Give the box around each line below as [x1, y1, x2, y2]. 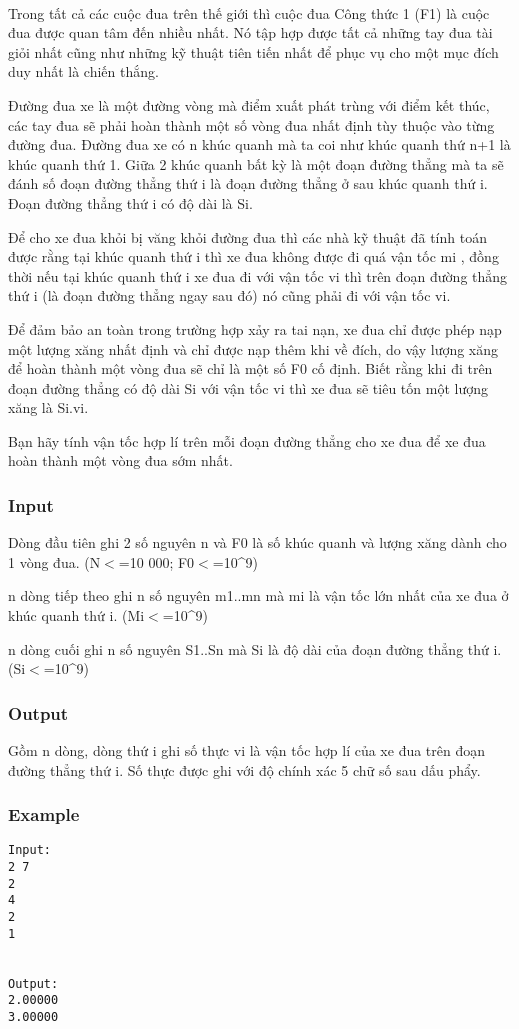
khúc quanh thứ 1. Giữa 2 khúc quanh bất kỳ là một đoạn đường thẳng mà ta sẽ [8, 153, 504, 174]
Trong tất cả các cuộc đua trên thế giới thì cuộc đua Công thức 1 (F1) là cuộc [8, 2, 490, 23]
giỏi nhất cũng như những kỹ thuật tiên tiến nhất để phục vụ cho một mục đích [8, 41, 499, 62]
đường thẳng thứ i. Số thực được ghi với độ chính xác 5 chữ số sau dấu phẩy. [8, 759, 481, 780]
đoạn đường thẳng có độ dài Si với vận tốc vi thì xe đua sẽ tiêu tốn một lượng [8, 377, 488, 398]
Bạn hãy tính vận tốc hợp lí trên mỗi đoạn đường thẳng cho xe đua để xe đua [8, 430, 486, 451]
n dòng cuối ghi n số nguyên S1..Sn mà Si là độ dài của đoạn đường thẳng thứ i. [8, 638, 502, 659]
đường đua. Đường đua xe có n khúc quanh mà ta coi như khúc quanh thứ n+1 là [8, 134, 511, 155]
